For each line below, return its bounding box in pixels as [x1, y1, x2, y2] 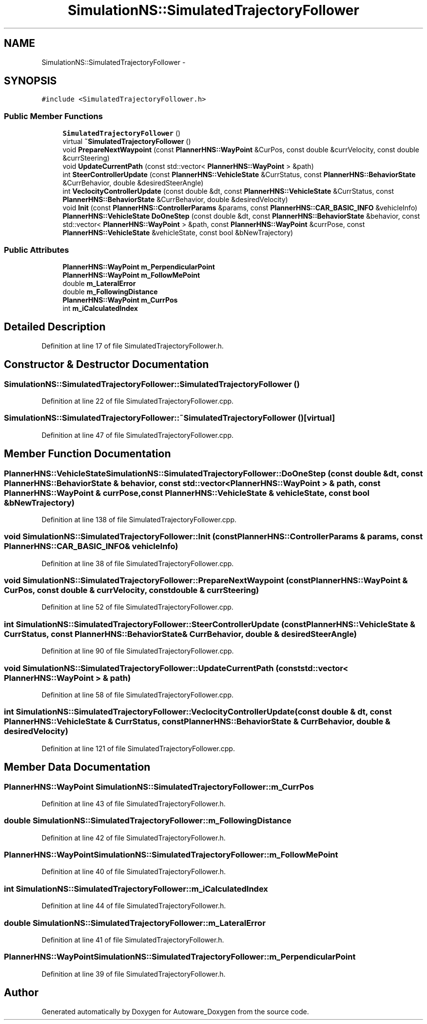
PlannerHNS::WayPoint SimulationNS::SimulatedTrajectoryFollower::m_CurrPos [4, 781, 314, 792]
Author [4, 986, 39, 999]
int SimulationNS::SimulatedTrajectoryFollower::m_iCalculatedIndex [4, 883, 268, 894]
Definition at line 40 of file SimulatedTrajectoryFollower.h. [41, 867, 226, 876]
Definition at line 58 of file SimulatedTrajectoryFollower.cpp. [41, 690, 234, 699]
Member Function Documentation [4, 448, 171, 460]
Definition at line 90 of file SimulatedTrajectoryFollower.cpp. [41, 647, 234, 655]
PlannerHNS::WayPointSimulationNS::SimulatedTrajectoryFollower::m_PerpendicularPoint [4, 952, 356, 962]
